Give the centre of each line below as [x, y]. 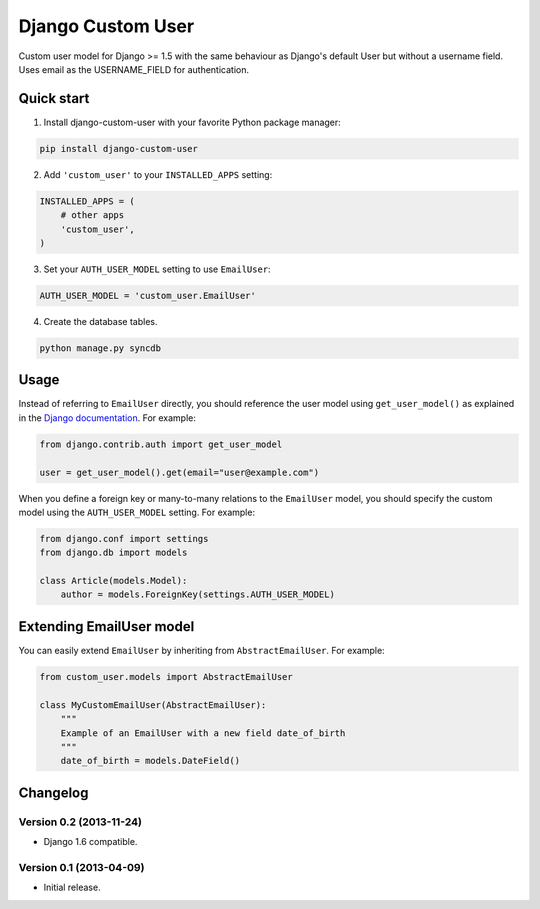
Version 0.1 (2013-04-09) [81, 867]
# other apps [92, 215]
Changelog [53, 792]
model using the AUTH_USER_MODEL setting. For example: [136, 512]
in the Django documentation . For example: [107, 417]
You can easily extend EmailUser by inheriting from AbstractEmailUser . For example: [201, 650]
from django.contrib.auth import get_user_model [161, 444]
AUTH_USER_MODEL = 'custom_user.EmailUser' [148, 295]
